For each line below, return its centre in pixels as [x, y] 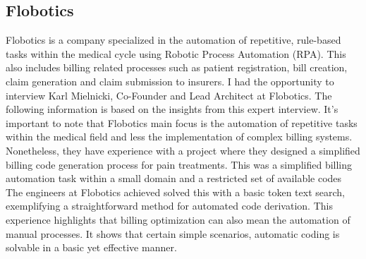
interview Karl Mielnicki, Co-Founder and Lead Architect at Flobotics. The [169, 95]
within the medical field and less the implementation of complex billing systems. [179, 137]
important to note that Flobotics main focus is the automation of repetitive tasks [182, 122]
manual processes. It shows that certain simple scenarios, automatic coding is [173, 233]
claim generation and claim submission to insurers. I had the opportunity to [170, 81]
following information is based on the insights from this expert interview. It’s [172, 109]
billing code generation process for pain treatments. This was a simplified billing [179, 164]
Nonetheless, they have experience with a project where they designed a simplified [183, 150]
